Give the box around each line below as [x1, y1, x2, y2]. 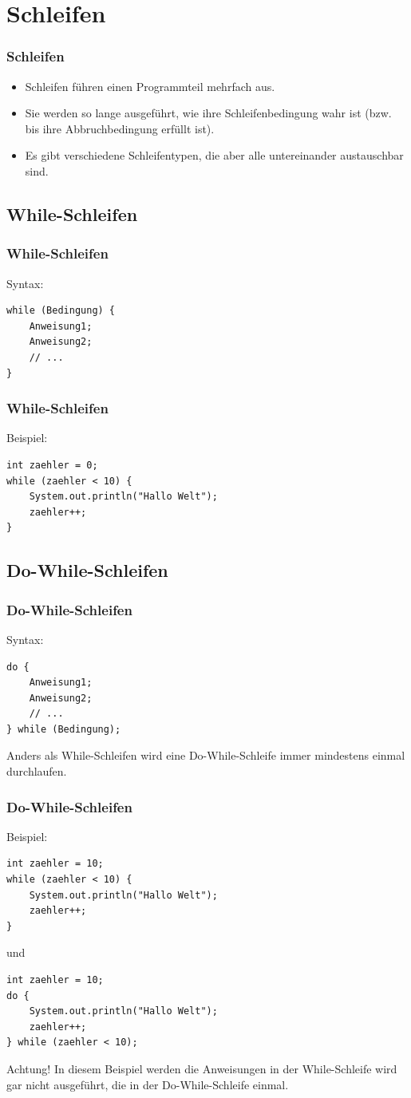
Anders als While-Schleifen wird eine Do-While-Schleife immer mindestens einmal [6, 747, 405, 764]
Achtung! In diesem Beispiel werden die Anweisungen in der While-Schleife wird [6, 1060, 397, 1076]
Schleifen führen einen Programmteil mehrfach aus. [25, 77, 275, 94]
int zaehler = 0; [6, 459, 98, 471]
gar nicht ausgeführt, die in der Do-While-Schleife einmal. [6, 1076, 289, 1092]
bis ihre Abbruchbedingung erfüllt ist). [25, 120, 215, 136]
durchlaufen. [6, 763, 67, 780]
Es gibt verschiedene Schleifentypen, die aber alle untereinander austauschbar [25, 147, 404, 164]
